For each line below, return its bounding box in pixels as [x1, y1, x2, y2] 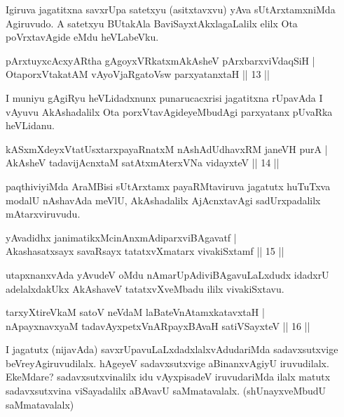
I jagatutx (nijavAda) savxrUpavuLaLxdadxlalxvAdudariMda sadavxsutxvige [6, 342, 338, 357]
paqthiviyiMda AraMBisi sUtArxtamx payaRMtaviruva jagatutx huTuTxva [6, 178, 331, 193]
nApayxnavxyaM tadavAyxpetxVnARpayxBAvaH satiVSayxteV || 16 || [6, 318, 310, 333]
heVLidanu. [6, 118, 55, 133]
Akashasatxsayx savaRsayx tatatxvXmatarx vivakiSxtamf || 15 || [6, 244, 284, 258]
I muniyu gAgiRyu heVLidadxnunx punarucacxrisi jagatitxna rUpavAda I [6, 90, 323, 105]
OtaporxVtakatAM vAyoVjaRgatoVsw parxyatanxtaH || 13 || [6, 67, 270, 81]
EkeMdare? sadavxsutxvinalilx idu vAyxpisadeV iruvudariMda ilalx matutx [6, 369, 331, 384]
